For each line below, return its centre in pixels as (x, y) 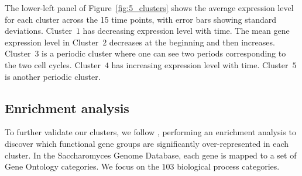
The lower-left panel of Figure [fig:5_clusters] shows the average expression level (149, 8)
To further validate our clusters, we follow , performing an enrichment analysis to (150, 132)
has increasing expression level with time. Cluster (200, 64)
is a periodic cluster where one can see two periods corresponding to (164, 53)
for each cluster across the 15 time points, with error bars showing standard (141, 19)
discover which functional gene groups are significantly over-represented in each (147, 143)
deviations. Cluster (38, 31)
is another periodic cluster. (53, 76)
